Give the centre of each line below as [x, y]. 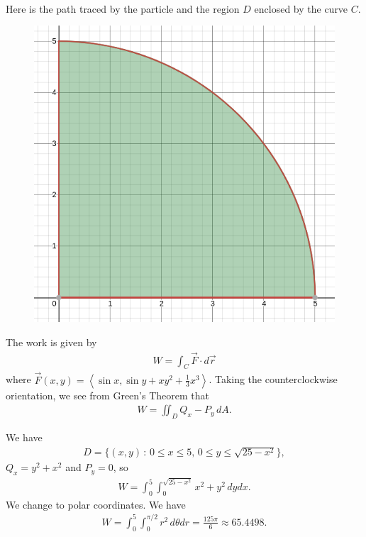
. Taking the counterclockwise [273, 379]
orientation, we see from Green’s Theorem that [107, 395]
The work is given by [51, 342]
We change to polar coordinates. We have [96, 504]
